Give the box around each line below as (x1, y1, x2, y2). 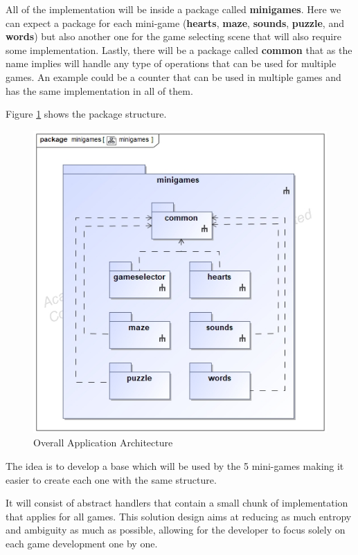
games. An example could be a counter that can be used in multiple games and (6, 69, 341, 84)
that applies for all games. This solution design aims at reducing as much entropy (6, 509, 352, 523)
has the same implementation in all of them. (6, 83, 193, 98)
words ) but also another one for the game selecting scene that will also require (6, 29, 341, 44)
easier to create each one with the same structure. (6, 472, 217, 486)
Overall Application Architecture (33, 435, 173, 450)
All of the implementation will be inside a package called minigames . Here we (6, 2, 341, 16)
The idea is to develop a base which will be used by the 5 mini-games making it (6, 458, 344, 473)
